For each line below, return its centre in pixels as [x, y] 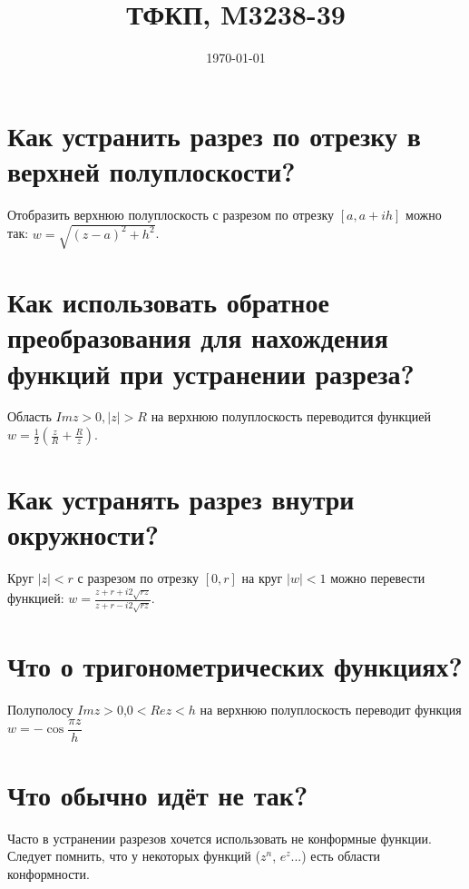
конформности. [49, 873]
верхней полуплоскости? [151, 170]
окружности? [83, 534]
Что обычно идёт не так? [158, 794]
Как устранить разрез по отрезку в [214, 135]
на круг [262, 578]
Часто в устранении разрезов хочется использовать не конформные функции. [220, 838]
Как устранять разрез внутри [181, 499]
